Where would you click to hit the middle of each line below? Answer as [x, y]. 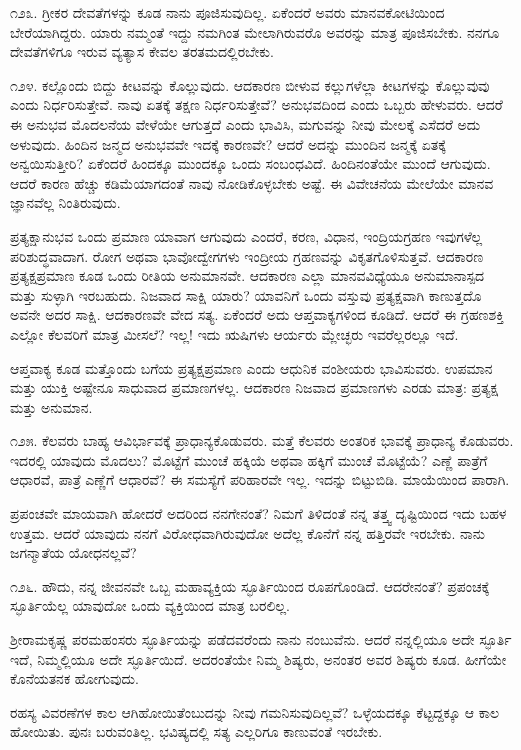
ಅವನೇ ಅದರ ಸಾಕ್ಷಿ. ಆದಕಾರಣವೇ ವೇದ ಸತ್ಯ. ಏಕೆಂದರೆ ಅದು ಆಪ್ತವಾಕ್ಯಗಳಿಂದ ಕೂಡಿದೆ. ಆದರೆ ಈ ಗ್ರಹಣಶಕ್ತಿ [257, 314]
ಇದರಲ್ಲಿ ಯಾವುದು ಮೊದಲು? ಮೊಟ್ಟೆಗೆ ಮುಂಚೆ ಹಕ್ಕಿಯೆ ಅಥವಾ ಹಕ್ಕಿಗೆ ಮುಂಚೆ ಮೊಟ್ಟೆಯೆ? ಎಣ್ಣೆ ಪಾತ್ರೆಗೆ [249, 459]
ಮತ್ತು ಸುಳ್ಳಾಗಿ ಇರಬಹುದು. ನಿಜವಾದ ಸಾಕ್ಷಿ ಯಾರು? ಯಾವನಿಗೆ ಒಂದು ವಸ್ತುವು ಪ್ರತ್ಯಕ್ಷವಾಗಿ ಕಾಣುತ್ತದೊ [246, 294]
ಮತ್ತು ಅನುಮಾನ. [51, 406]
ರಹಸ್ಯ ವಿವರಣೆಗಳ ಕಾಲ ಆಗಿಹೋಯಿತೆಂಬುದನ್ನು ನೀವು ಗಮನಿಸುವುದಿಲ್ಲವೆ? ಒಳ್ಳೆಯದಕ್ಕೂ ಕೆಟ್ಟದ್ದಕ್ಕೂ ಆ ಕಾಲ [255, 711]
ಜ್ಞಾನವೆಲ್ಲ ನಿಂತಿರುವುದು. [65, 202]
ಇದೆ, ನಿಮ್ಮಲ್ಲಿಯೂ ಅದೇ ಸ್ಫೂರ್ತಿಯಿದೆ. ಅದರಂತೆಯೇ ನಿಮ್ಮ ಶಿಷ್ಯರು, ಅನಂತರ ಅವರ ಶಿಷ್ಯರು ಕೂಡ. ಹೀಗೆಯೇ [258, 658]
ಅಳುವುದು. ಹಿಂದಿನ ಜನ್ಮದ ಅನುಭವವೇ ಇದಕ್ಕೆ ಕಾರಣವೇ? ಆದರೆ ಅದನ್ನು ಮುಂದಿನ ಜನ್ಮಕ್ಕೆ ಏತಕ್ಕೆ [228, 143]
